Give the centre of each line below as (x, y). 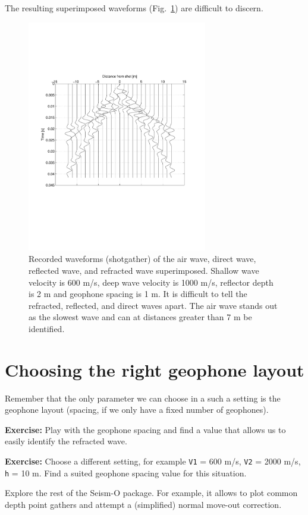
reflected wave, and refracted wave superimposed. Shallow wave (144, 270)
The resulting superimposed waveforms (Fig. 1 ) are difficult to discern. (134, 8)
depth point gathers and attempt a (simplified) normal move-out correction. (143, 504)
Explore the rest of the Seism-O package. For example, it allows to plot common (151, 493)
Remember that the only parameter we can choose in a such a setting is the (143, 398)
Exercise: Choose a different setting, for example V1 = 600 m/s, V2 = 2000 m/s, (153, 461)
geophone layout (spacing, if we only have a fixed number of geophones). (137, 410)
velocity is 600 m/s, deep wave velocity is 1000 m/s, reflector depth (151, 282)
